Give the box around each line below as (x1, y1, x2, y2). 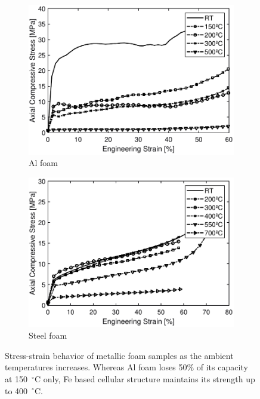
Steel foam (29, 329, 67, 342)
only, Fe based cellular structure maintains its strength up (43, 372, 255, 385)
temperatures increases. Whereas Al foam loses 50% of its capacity (5, 361, 248, 373)
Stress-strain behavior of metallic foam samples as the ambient (5, 349, 234, 361)
